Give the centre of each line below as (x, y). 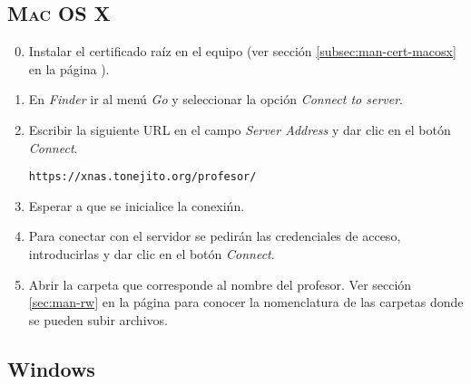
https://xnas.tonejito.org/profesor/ (142, 177)
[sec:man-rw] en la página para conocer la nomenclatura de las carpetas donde (246, 302)
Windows (51, 368)
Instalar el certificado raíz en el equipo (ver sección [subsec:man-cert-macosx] (242, 51)
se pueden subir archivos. (98, 319)
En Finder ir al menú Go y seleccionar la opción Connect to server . (216, 99)
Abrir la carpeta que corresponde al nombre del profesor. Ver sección (220, 284)
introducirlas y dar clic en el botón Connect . (152, 254)
